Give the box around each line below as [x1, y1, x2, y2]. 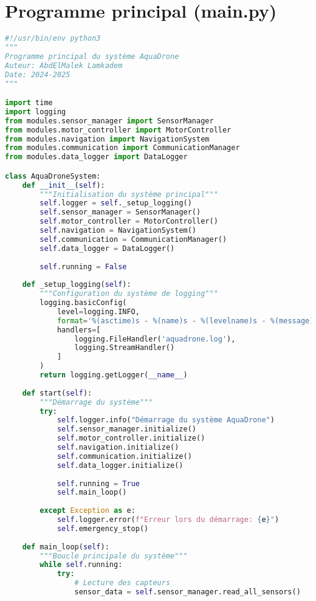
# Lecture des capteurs [74, 579, 171, 588]
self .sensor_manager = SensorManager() [39, 208, 201, 217]
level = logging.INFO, [57, 307, 140, 316]
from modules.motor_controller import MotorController [5, 125, 232, 134]
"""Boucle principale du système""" [39, 551, 188, 560]
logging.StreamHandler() [74, 343, 175, 352]
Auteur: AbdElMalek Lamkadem [5, 61, 123, 70]
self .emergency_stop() [57, 524, 149, 533]
